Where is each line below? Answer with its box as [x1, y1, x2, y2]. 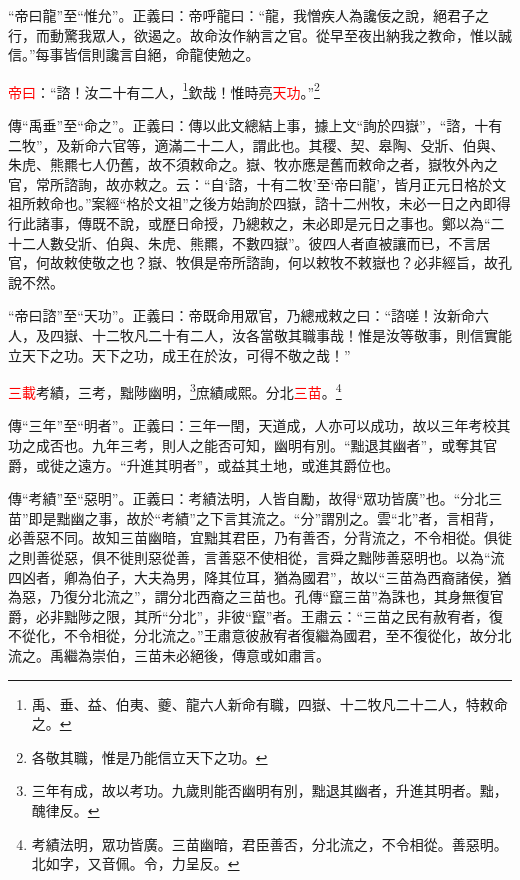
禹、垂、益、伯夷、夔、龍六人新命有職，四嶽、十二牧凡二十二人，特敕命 [31, 693, 508, 714]
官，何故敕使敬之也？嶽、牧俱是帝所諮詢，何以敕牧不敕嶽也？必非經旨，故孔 [8, 252, 512, 273]
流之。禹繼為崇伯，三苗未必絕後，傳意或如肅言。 [8, 644, 330, 665]
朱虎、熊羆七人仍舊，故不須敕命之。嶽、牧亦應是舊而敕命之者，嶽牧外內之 [8, 154, 498, 175]
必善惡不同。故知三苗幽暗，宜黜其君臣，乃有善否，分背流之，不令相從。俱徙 [8, 527, 512, 548]
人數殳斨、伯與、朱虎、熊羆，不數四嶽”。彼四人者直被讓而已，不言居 [35, 232, 491, 253]
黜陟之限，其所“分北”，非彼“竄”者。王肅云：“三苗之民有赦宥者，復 [63, 605, 504, 626]
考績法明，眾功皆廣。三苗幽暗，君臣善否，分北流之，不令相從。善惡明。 [31, 833, 508, 854]
